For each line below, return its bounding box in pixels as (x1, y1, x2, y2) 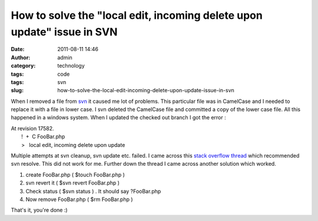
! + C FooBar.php (21, 133, 65, 140)
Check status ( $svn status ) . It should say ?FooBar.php (25, 187, 161, 195)
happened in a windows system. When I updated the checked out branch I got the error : (11, 114, 226, 121)
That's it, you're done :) (11, 206, 68, 214)
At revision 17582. (11, 125, 54, 132)
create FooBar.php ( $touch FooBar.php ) (25, 171, 125, 178)
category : (11, 62, 36, 69)
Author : (11, 53, 31, 61)
